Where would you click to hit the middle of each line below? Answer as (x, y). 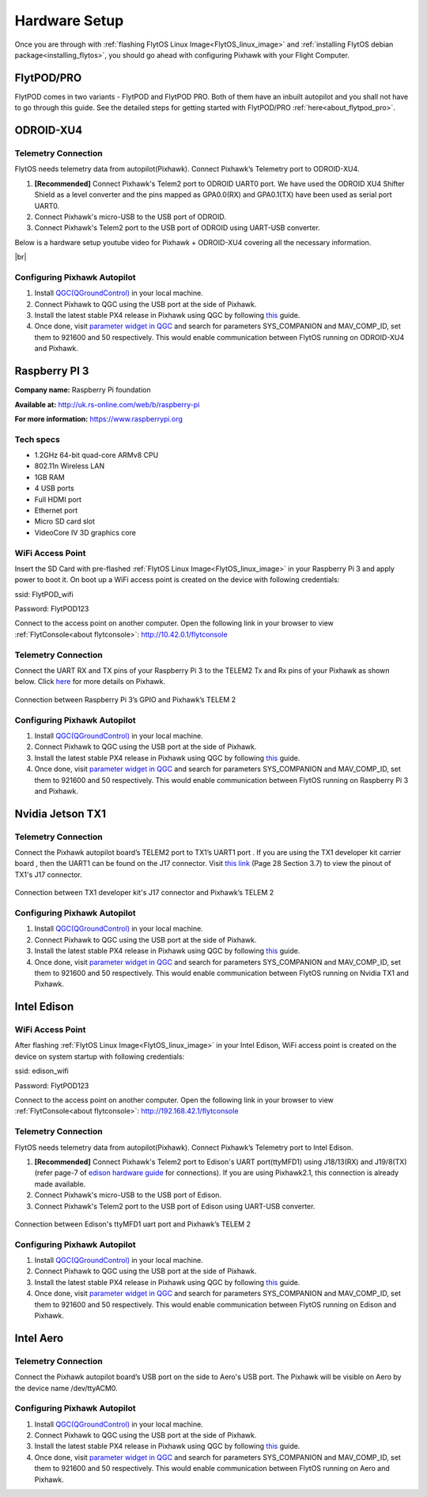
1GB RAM (49, 477)
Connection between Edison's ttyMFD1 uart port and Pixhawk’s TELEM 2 (132, 1224)
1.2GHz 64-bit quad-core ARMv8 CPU (96, 456)
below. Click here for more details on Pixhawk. (90, 682)
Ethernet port (56, 510)
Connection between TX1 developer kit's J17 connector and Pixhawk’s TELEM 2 (144, 893)
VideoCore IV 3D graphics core (85, 532)
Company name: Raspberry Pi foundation (83, 390)
